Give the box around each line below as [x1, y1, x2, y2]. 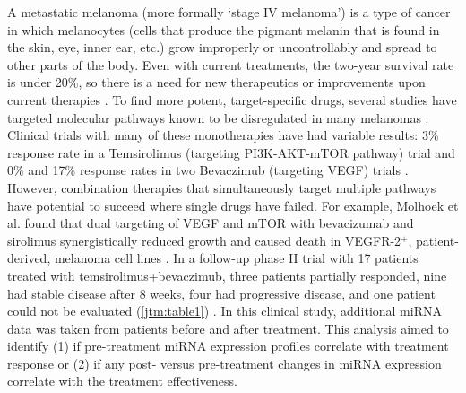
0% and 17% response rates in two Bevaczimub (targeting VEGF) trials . [7, 161, 409, 179]
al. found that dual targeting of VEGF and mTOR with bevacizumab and [7, 214, 414, 232]
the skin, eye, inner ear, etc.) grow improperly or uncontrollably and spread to [7, 38, 437, 57]
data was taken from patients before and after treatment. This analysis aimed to [7, 319, 449, 337]
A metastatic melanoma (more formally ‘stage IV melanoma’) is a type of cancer [7, 3, 451, 21]
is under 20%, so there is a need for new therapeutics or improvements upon [7, 73, 426, 92]
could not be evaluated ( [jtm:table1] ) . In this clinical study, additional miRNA [7, 301, 442, 320]
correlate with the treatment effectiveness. [7, 371, 237, 390]
